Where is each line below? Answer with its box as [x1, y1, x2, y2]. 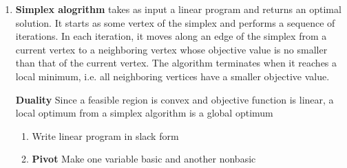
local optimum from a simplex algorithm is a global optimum [15, 106, 273, 120]
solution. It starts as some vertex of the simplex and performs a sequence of [15, 15, 335, 29]
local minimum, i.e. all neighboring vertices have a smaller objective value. [15, 69, 330, 83]
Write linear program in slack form [32, 128, 179, 143]
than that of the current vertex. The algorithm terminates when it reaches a [15, 56, 337, 70]
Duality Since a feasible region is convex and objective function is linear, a [15, 92, 334, 106]
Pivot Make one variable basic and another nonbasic [32, 152, 256, 166]
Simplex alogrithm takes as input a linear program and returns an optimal [15, 2, 341, 16]
